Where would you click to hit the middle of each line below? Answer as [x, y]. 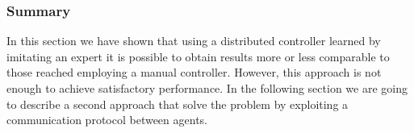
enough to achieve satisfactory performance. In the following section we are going [207, 88]
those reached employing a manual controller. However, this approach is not [194, 72]
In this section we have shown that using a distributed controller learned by [194, 41]
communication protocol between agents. [107, 120]
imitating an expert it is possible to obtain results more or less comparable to [198, 56]
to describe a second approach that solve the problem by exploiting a [178, 104]
